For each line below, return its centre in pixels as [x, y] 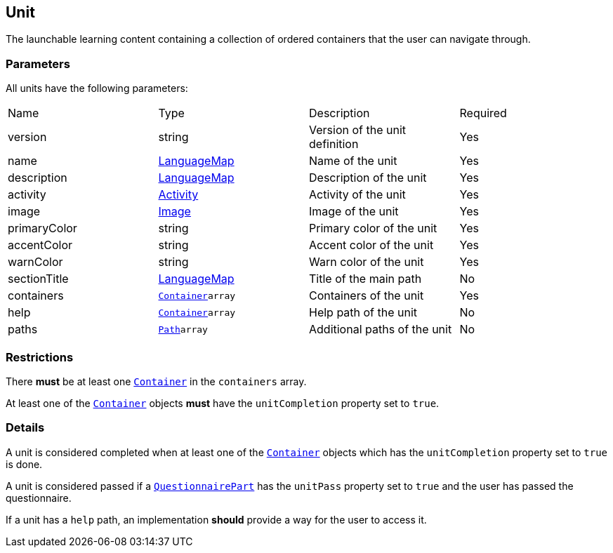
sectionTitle [38, 279]
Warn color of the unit [367, 262]
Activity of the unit [357, 195]
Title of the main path [365, 279]
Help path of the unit [363, 313]
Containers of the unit [367, 296]
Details [25, 428]
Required [483, 113]
